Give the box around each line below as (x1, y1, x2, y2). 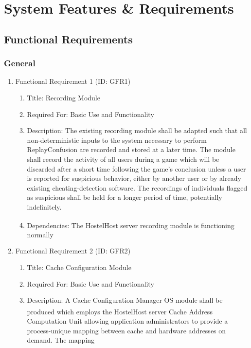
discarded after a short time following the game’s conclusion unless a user (27, 163, 246, 174)
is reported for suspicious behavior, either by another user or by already (27, 173, 241, 183)
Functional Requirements (4, 31, 133, 46)
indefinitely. (27, 201, 62, 212)
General (4, 57, 36, 69)
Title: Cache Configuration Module (27, 262, 131, 272)
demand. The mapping (27, 335, 95, 345)
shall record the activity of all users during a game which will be (27, 154, 219, 164)
